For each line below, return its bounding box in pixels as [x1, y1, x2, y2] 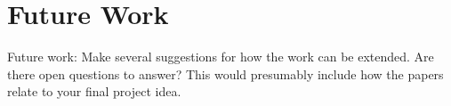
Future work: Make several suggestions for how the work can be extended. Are [7, 47, 434, 66]
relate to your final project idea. [7, 82, 181, 101]
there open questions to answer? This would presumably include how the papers [7, 64, 444, 83]
